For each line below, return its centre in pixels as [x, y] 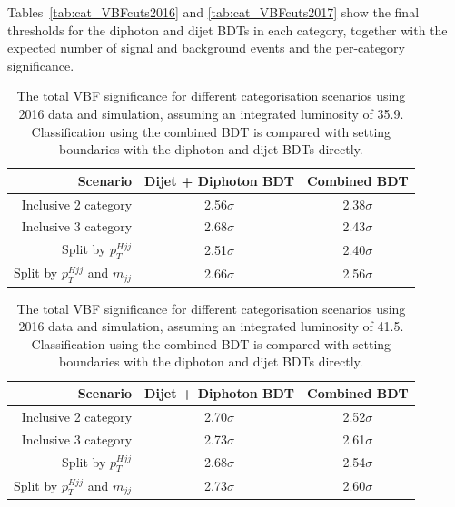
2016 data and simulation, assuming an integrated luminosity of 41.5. [211, 326]
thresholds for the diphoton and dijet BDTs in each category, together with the [227, 29]
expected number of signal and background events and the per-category [206, 48]
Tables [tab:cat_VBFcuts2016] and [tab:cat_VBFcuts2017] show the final [213, 12]
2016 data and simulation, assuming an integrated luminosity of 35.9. [211, 113]
